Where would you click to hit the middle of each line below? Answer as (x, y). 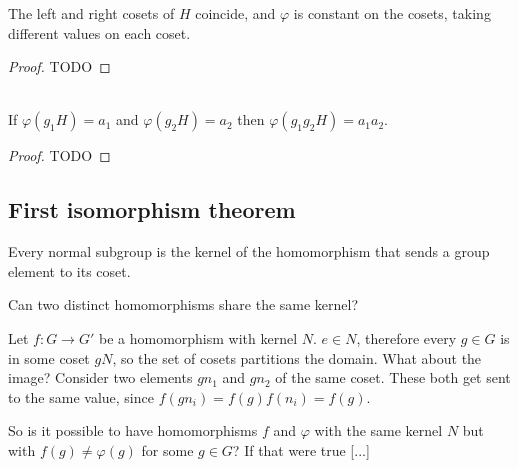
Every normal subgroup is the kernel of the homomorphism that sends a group (249, 251)
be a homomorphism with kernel (198, 337)
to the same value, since (81, 396)
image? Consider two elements (100, 377)
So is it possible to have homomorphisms (133, 430)
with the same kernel (378, 430)
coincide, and (235, 13)
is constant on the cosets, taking (392, 13)
